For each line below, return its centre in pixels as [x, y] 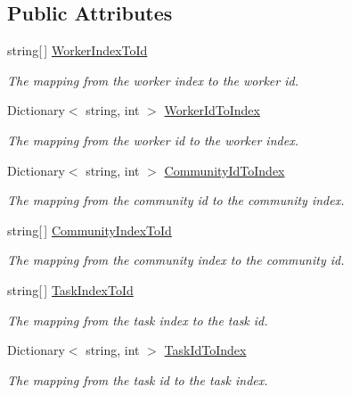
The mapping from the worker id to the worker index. [153, 140]
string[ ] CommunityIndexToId [90, 230]
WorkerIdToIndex [212, 110]
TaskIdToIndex [205, 350]
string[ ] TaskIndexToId [70, 289]
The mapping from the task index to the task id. [138, 320]
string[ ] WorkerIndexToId [78, 50]
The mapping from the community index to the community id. [176, 260]
